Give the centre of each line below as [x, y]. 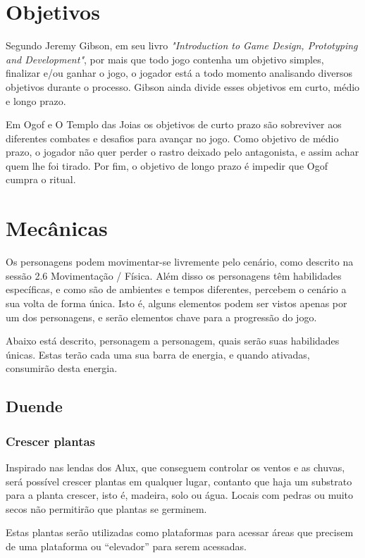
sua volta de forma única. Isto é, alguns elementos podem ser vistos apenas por [177, 303]
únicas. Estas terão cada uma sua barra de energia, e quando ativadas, [158, 354]
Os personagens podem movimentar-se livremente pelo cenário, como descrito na [180, 262]
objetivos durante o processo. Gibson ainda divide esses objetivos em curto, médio [183, 86]
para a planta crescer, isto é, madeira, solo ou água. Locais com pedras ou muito [180, 495]
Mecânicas [57, 228]
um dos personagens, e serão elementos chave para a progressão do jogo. [161, 317]
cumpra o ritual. [41, 179]
